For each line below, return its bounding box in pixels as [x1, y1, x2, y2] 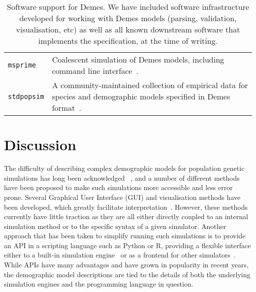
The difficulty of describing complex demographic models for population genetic [4, 163, 245, 173]
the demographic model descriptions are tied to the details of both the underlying [4, 269, 251, 279]
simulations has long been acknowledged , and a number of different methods [4, 172, 240, 183]
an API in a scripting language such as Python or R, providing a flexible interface [4, 240, 251, 250]
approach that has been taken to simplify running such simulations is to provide [4, 230, 246, 241]
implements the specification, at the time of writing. [38, 35, 218, 46]
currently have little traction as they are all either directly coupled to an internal [4, 211, 248, 222]
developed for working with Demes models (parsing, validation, [19, 12, 237, 24]
